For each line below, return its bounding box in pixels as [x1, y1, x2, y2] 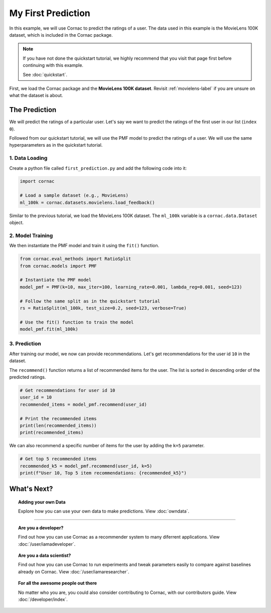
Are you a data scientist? [18, 553, 71, 558]
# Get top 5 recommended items [20, 456, 97, 462]
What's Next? [9, 485, 53, 493]
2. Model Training [9, 232, 53, 239]
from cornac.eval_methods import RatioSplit [20, 256, 131, 262]
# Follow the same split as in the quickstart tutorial [20, 298, 161, 304]
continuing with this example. [23, 62, 84, 68]
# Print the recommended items [20, 416, 97, 422]
